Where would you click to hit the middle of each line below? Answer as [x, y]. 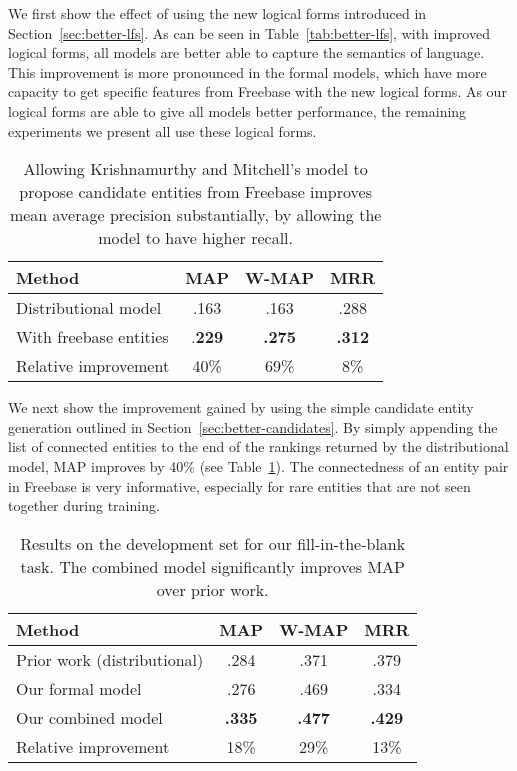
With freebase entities [92, 337]
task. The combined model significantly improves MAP [212, 566]
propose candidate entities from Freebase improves [196, 192]
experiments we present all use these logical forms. [162, 130]
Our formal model [79, 688]
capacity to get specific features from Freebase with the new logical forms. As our [257, 91]
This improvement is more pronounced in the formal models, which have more [247, 71]
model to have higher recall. [196, 238]
